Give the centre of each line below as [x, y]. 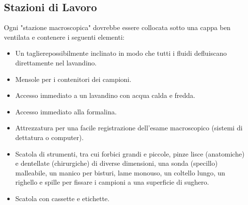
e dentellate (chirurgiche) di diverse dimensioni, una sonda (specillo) [116, 163]
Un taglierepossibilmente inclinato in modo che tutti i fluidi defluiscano [121, 53]
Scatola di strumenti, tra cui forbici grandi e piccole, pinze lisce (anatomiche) [130, 153]
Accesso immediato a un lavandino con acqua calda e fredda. [105, 95]
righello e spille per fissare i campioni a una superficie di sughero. [112, 182]
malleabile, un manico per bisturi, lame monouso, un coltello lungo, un [120, 172]
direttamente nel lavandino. [56, 62]
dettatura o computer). [49, 137]
